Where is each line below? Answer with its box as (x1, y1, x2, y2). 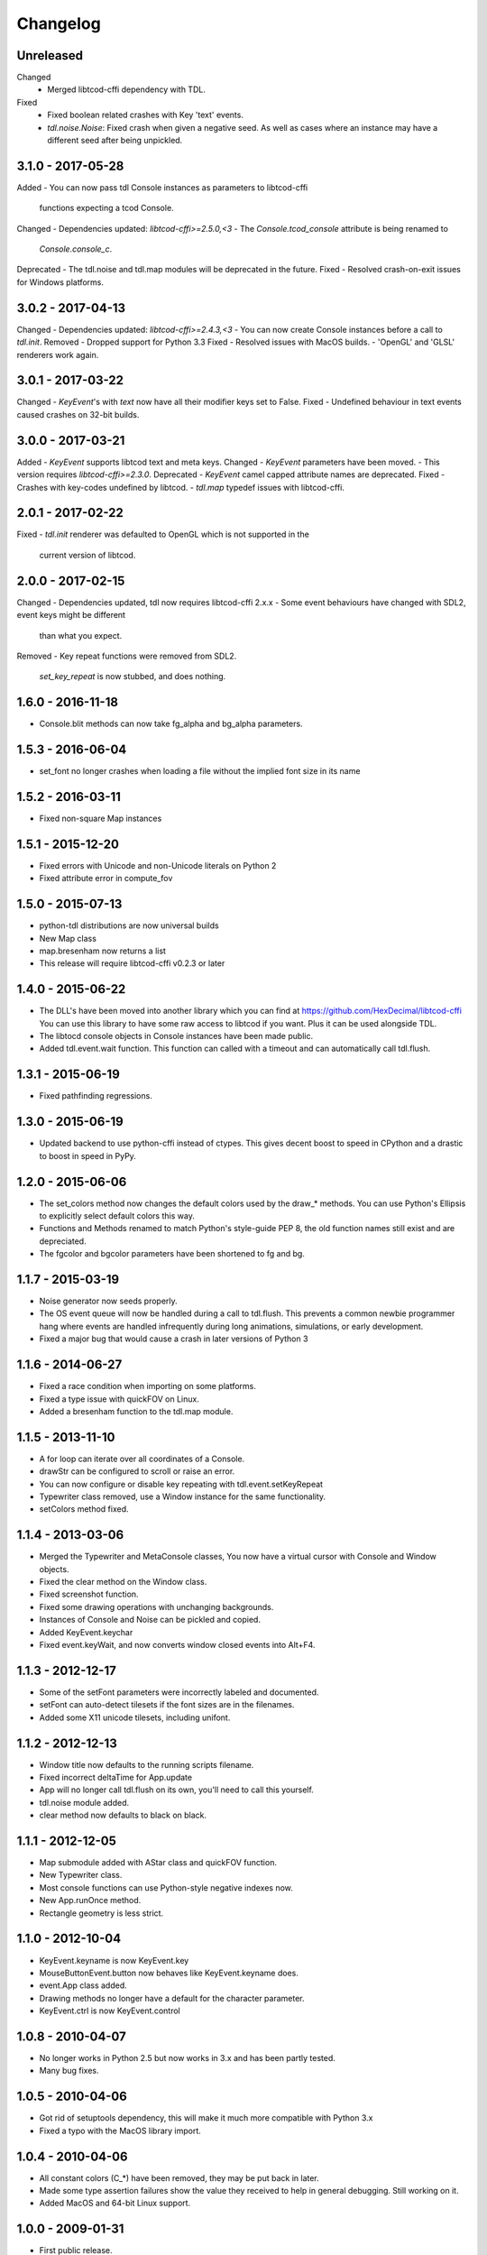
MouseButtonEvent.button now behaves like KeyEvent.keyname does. (39, 1967, 299, 1978)
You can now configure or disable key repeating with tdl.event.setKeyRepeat (39, 1478, 324, 1489)
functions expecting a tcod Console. (39, 203, 175, 214)
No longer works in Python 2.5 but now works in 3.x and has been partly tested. (39, 2053, 335, 2064)
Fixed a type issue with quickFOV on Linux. (39, 1394, 200, 1404)
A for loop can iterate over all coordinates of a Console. (39, 1453, 245, 1464)
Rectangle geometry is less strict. (39, 1908, 164, 1919)
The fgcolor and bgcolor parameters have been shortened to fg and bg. (39, 1248, 306, 1259)
